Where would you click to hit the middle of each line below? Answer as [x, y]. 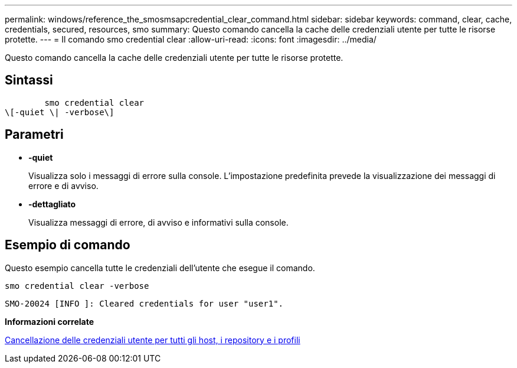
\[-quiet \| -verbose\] [60, 112]
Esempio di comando [68, 245]
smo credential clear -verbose [77, 286]
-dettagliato [52, 204]
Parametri [34, 135]
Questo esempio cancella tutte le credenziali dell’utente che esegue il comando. [160, 268]
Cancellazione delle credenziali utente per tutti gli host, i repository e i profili [153, 340]
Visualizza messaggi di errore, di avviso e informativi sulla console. [158, 222]
